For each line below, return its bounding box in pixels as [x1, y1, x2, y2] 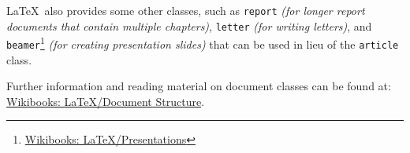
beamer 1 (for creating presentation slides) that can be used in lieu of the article [6, 34, 399, 52]
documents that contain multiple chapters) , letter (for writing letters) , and [6, 17, 372, 34]
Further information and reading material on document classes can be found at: [6, 78, 391, 94]
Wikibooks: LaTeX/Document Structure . [6, 93, 205, 109]
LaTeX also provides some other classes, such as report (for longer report [6, 2, 365, 18]
